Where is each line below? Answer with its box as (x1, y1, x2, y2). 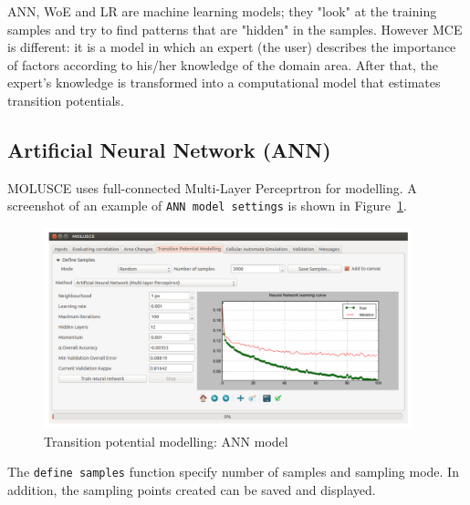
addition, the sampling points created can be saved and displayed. (7, 480, 376, 500)
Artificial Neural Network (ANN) (7, 135, 331, 163)
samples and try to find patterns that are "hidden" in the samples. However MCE (7, 19, 463, 38)
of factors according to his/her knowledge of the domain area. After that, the (7, 55, 439, 74)
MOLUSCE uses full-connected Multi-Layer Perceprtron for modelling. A (7, 178, 417, 197)
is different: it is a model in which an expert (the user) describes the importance (7, 37, 456, 57)
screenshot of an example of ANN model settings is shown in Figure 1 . (7, 196, 407, 215)
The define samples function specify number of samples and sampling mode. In (7, 462, 459, 481)
